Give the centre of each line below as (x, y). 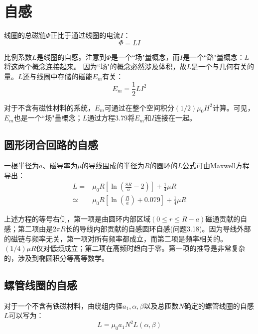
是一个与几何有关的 (223, 66)
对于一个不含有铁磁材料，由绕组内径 (63, 305)
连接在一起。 (175, 118)
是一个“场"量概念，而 (145, 56)
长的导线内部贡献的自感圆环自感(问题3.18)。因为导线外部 (158, 228)
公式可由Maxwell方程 (216, 166)
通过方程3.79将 (111, 118)
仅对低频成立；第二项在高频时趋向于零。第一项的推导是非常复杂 (141, 248)
